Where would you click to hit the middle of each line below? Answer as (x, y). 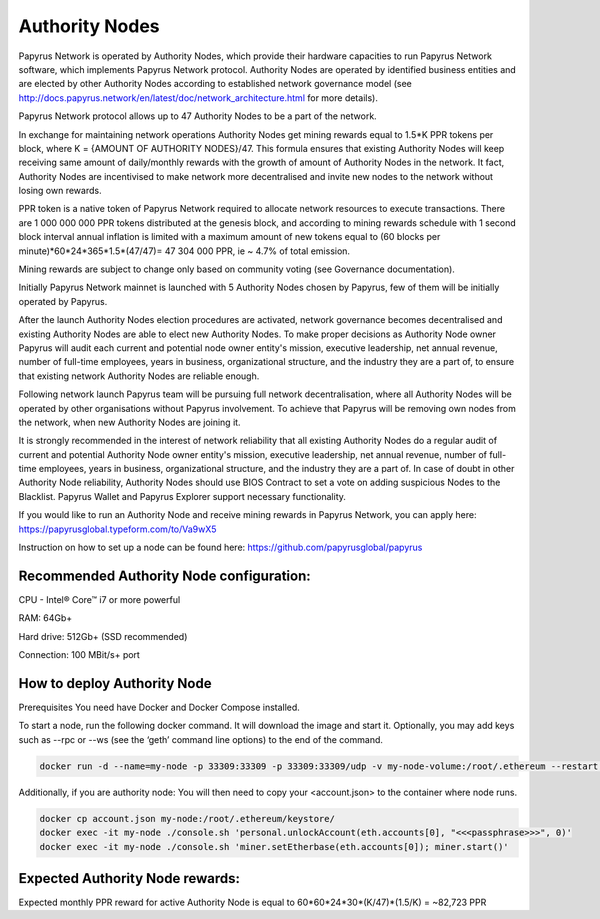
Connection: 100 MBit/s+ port (79, 655)
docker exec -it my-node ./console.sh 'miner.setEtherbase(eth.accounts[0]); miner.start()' (274, 846)
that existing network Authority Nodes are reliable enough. (139, 376)
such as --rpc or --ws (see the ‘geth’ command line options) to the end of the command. (201, 739)
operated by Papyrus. (63, 301)
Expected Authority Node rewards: (129, 878)
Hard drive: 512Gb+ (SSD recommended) (103, 636)
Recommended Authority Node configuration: (164, 575)
